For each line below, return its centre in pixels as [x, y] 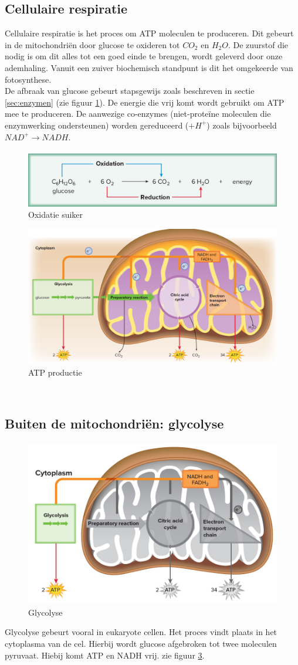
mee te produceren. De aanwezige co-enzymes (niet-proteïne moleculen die [138, 114]
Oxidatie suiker [56, 215]
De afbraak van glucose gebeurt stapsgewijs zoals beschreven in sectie [130, 91]
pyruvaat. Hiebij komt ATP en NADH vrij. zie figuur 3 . [105, 655]
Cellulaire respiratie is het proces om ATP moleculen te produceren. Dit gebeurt [149, 33]
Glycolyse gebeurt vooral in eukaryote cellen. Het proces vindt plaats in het [141, 632]
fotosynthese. [28, 79]
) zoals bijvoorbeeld [242, 125]
